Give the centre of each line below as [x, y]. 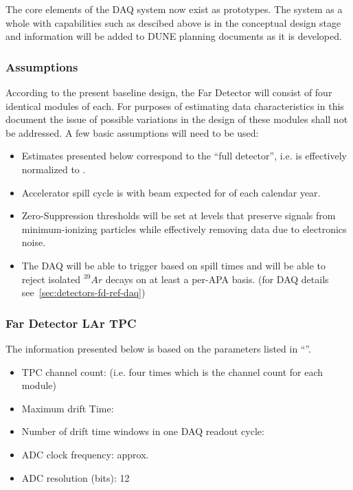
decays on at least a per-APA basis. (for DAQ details [217, 279]
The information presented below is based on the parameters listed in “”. [159, 348]
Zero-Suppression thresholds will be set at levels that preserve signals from [179, 215]
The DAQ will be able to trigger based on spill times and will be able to [174, 265]
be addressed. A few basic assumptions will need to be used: [132, 132]
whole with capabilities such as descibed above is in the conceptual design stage [173, 22]
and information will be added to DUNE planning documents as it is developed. [174, 36]
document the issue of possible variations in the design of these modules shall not [177, 119]
